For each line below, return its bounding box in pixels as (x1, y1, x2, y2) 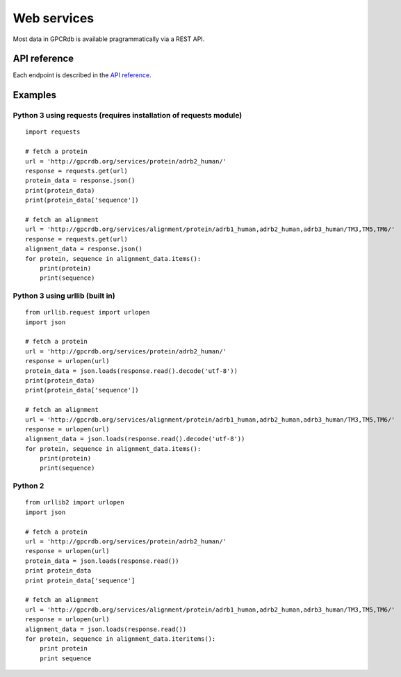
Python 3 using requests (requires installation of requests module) (13, 111, 243, 120)
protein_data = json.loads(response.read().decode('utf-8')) (25, 367, 238, 375)
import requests (25, 128, 81, 136)
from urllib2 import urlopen (25, 498, 124, 507)
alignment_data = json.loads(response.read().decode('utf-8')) (25, 435, 245, 443)
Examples (13, 89, 57, 101)
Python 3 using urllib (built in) (13, 291, 115, 301)
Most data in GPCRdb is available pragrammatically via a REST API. (13, 35, 205, 43)
